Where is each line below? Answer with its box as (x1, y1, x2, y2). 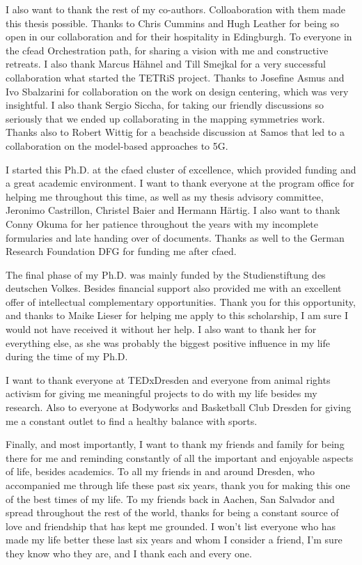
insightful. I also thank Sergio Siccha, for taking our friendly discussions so (6, 98, 324, 112)
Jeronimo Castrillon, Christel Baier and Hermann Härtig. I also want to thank (6, 203, 340, 217)
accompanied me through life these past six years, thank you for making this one (6, 478, 350, 492)
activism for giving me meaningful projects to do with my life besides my (6, 386, 317, 401)
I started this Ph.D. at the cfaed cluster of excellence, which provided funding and (6, 162, 356, 176)
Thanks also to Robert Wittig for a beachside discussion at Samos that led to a (6, 125, 345, 139)
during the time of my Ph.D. (6, 349, 128, 364)
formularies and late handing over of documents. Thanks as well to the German (6, 230, 345, 245)
